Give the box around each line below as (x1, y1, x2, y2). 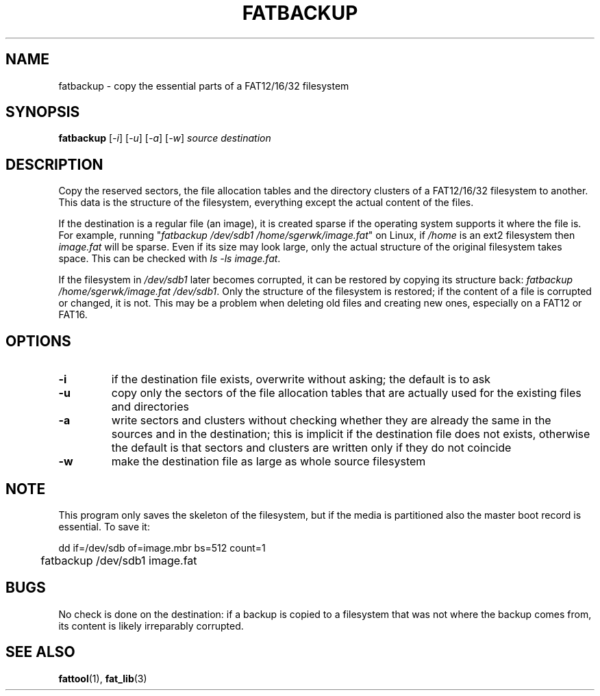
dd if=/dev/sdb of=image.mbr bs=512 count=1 (58, 541, 266, 554)
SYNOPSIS (5, 103, 80, 121)
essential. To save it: (58, 520, 150, 532)
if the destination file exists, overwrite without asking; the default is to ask (111, 372, 490, 387)
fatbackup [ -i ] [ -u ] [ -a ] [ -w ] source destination (58, 132, 271, 144)
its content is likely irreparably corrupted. (58, 619, 244, 632)
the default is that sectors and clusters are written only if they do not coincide (111, 441, 512, 455)
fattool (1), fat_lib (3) (58, 672, 147, 684)
